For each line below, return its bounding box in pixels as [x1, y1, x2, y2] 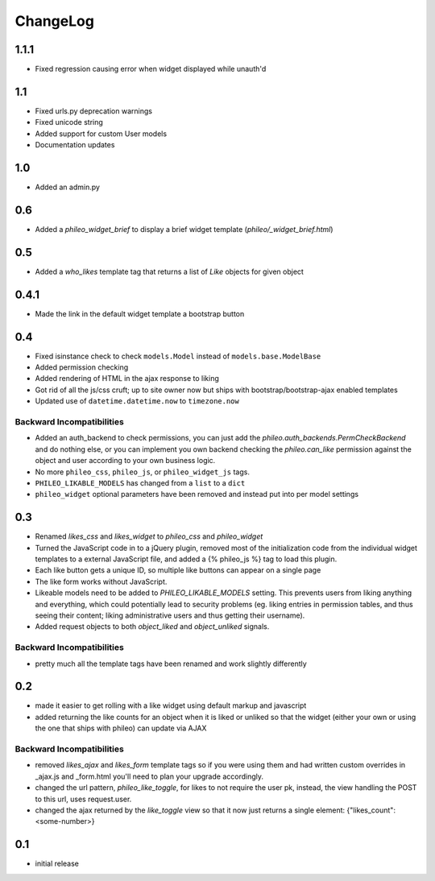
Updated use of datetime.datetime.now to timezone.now [35, 396, 239, 406]
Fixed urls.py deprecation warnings [35, 105, 153, 116]
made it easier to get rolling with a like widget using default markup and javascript [35, 701, 307, 710]
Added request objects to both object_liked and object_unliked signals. [35, 622, 270, 631]
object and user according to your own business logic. [35, 456, 216, 465]
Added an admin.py [35, 182, 101, 192]
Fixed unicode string [35, 118, 104, 127]
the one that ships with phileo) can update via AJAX [35, 723, 207, 733]
